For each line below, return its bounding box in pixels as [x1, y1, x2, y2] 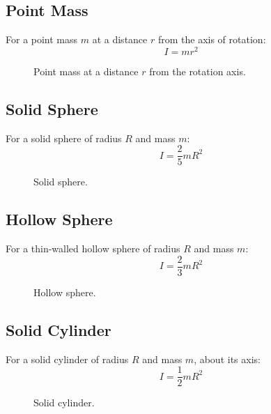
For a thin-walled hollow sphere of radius [6, 241, 180, 256]
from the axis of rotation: [157, 32, 266, 47]
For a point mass [6, 32, 78, 47]
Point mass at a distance [33, 63, 139, 78]
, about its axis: [194, 351, 261, 366]
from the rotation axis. [149, 63, 246, 78]
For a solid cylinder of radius [6, 351, 129, 366]
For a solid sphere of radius [6, 130, 122, 145]
